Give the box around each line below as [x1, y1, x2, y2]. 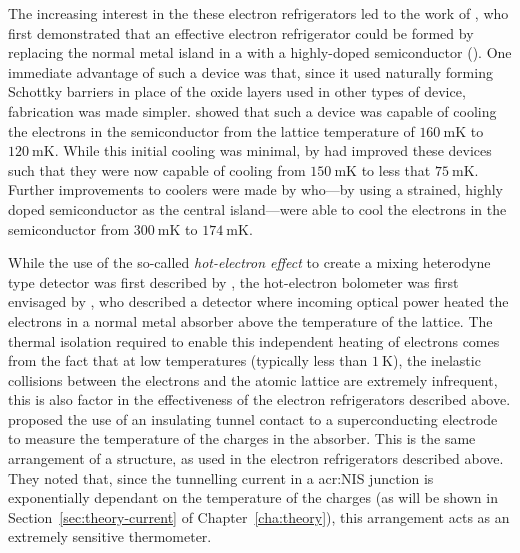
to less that [361, 159, 431, 180]
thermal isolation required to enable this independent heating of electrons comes [8, 330, 500, 351]
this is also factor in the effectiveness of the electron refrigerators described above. [8, 389, 511, 410]
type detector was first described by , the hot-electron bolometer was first [8, 271, 459, 292]
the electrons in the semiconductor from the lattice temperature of [8, 120, 415, 141]
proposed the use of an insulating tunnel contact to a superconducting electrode [8, 408, 498, 429]
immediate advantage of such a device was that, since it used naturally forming [8, 61, 493, 82]
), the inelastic [392, 350, 481, 371]
